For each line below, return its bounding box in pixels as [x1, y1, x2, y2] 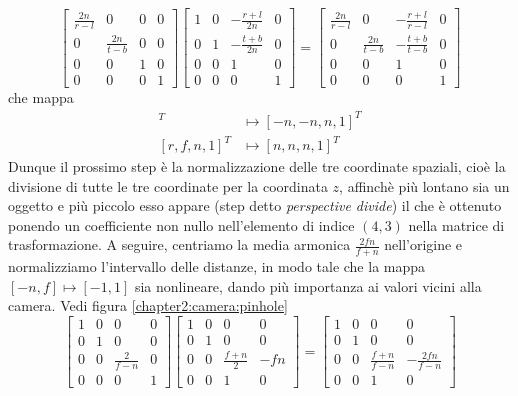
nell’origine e [384, 234, 463, 255]
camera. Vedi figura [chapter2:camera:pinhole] [8, 295, 288, 316]
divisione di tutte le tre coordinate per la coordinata [8, 175, 328, 196]
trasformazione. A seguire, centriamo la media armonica [8, 234, 351, 255]
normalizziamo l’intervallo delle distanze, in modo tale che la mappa [8, 256, 426, 277]
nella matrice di [408, 214, 505, 235]
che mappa [8, 87, 74, 108]
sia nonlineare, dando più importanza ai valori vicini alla [134, 275, 482, 296]
